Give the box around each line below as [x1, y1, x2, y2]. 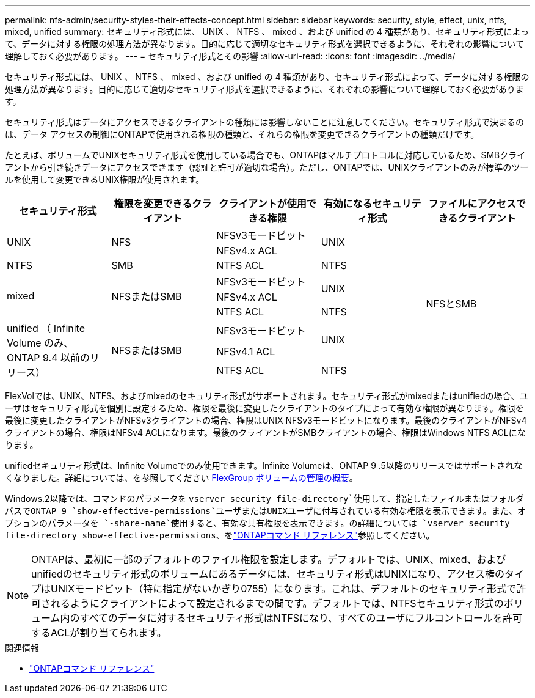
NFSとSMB [426, 298, 477, 310]
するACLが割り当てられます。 [31, 626, 167, 639]
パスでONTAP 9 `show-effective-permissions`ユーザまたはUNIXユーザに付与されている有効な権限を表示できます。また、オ [5, 506, 526, 516]
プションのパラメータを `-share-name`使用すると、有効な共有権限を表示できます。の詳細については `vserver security [5, 518, 510, 528]
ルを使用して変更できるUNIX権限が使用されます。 [5, 174, 205, 185]
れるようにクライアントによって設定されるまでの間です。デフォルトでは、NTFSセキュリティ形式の [51, 597, 504, 609]
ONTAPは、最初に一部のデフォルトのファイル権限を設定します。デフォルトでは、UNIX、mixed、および [31, 553, 506, 565]
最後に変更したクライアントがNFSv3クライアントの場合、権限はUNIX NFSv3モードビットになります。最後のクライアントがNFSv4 [5, 415, 527, 425]
